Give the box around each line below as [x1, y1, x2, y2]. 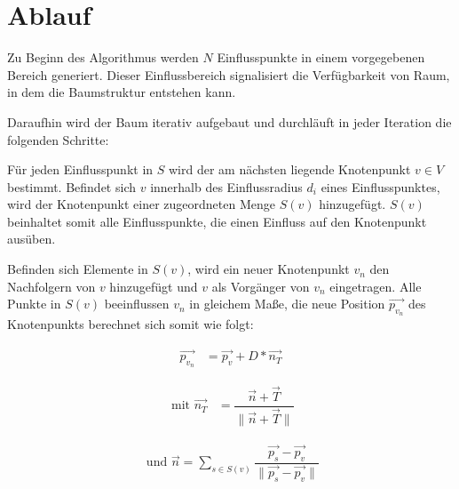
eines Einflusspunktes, [321, 177, 440, 196]
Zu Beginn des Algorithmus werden [7, 48, 199, 67]
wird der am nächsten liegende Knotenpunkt [168, 160, 411, 179]
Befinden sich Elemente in [7, 260, 148, 278]
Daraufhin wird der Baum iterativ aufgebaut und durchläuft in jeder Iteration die [7, 112, 452, 131]
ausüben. [7, 229, 56, 248]
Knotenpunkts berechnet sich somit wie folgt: [7, 315, 254, 333]
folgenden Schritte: [7, 130, 109, 148]
